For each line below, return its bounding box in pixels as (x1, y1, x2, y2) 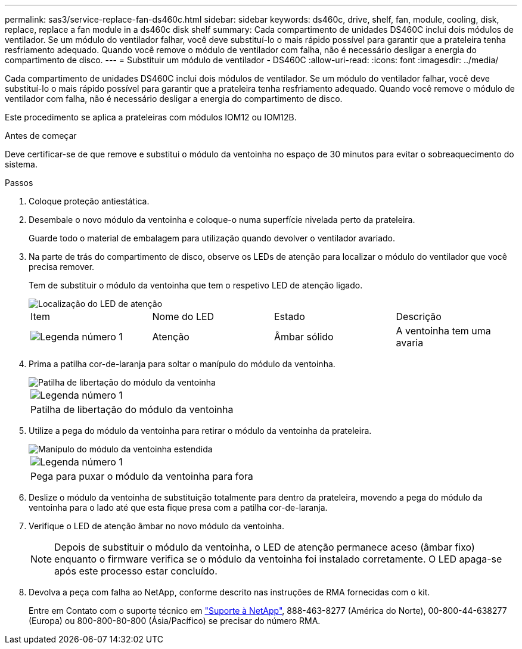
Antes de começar (5, 131, 77, 141)
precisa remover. (29, 262, 95, 272)
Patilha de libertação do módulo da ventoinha (30, 403, 234, 415)
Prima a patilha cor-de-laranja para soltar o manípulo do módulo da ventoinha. (29, 359, 335, 369)
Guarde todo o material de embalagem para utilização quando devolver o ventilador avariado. (29, 233, 396, 243)
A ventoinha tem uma (396, 325, 491, 337)
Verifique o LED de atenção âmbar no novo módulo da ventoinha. (29, 521, 285, 531)
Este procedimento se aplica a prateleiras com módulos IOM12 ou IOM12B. (5, 112, 297, 122)
